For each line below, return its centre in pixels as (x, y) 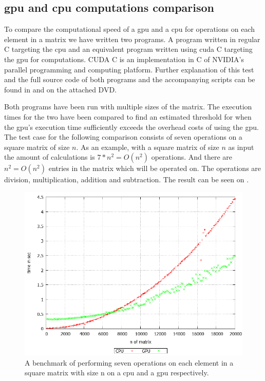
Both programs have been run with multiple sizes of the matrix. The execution (128, 107)
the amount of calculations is (50, 157)
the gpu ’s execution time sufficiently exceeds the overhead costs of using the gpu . (131, 127)
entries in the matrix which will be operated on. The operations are (155, 168)
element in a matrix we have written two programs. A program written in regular (132, 39)
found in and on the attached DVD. (60, 89)
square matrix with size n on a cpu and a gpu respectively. (117, 373)
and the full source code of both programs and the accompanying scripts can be (130, 79)
